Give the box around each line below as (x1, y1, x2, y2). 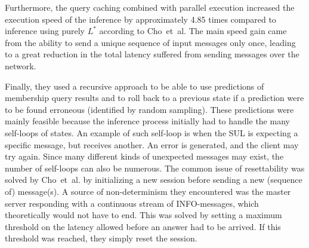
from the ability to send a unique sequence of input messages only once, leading (5, 36, 296, 48)
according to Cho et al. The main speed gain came (99, 25, 287, 37)
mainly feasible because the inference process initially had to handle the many (5, 115, 290, 127)
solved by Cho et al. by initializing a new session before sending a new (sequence (5, 173, 302, 186)
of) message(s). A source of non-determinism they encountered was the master (5, 185, 291, 197)
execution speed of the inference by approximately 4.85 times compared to (5, 13, 276, 25)
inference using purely (5, 25, 85, 37)
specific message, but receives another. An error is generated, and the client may (5, 138, 299, 151)
